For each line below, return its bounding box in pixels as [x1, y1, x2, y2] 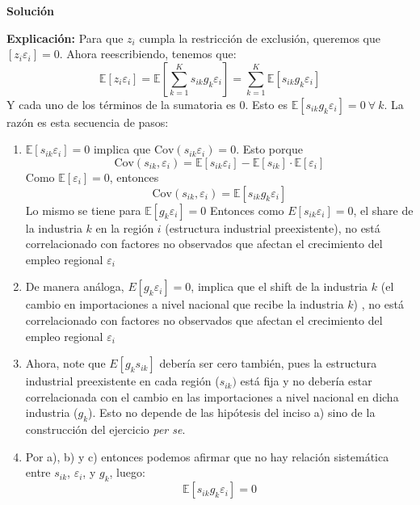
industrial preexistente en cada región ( [25, 372, 220, 389]
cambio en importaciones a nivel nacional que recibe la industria [25, 296, 344, 313]
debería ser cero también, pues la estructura [159, 355, 377, 372]
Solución [6, 2, 55, 19]
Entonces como [209, 201, 284, 218]
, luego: [109, 464, 145, 481]
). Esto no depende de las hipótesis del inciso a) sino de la [88, 404, 376, 421]
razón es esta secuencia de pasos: [6, 113, 169, 130]
